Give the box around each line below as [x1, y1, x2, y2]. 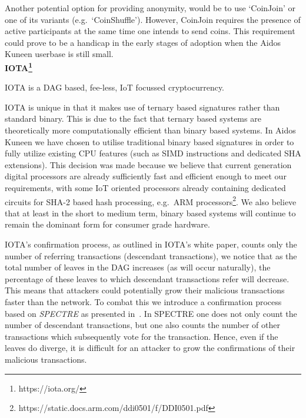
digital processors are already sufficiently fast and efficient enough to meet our [5, 170, 287, 182]
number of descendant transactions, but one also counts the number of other [5, 319, 280, 331]
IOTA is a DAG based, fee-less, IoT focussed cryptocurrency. [5, 81, 225, 93]
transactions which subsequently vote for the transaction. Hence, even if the [5, 330, 278, 342]
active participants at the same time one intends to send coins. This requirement [5, 25, 295, 37]
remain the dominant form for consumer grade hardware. [5, 218, 210, 230]
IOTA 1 [5, 59, 32, 73]
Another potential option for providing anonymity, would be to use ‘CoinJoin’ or [5, 2, 296, 14]
